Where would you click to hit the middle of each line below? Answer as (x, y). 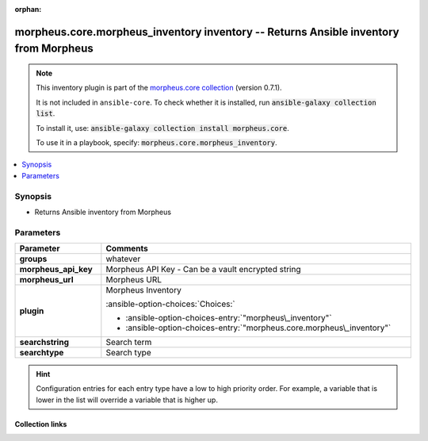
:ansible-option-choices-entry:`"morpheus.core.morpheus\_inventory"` (258, 328)
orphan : (28, 9)
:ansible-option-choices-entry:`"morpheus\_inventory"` (229, 318)
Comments (127, 248)
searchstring (44, 343)
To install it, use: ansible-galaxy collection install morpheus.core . (162, 128)
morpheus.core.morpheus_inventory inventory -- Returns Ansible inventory (207, 32)
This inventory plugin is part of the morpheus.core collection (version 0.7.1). (159, 88)
